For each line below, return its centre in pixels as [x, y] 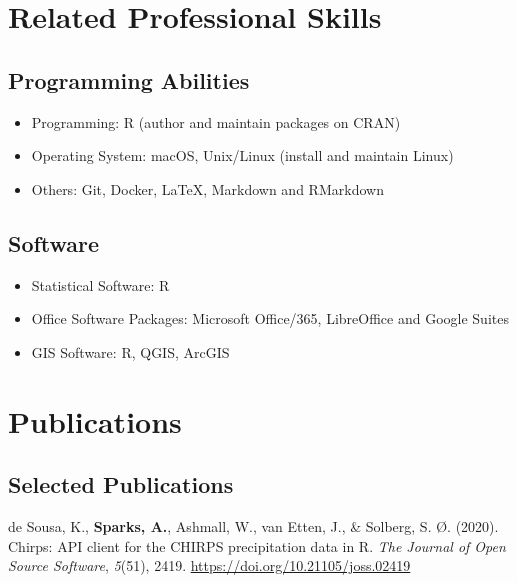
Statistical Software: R [100, 284]
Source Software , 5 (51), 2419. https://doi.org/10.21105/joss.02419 [209, 565]
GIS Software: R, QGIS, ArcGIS [130, 351]
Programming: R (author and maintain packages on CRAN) [216, 121]
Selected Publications [121, 484]
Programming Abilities [129, 79]
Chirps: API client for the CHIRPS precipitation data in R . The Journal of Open [257, 545]
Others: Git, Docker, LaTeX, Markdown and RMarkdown [207, 188]
